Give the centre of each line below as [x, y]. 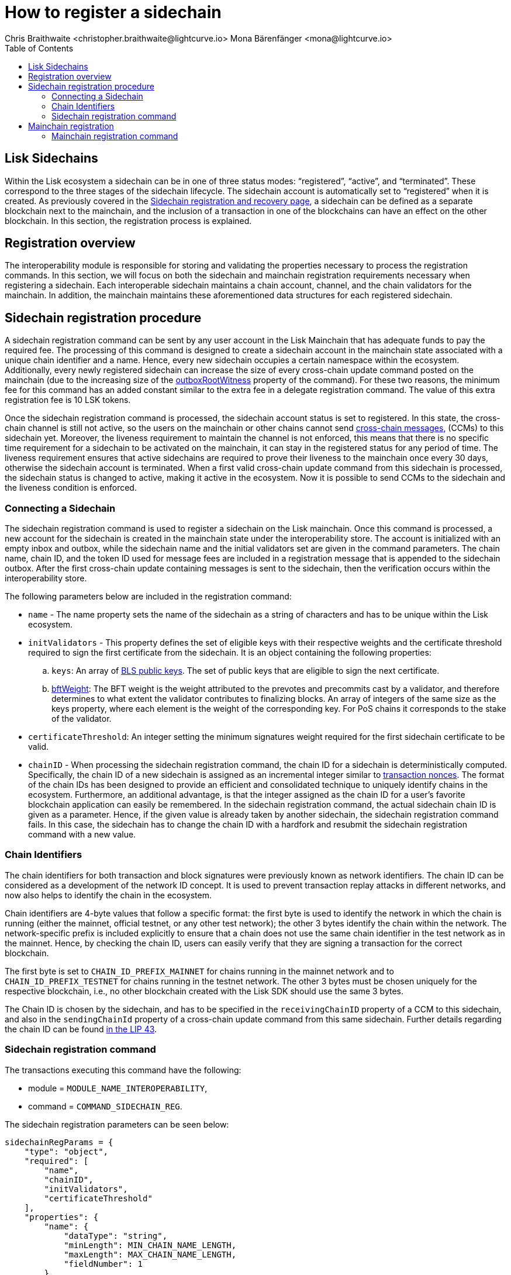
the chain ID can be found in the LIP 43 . [81, 1029]
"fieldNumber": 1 [103, 1264]
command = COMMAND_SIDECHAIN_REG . [105, 1106]
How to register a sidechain [113, 12]
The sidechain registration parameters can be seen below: [117, 1124]
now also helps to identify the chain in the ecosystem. [108, 895]
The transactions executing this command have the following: [123, 1070]
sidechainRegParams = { [59, 1142]
